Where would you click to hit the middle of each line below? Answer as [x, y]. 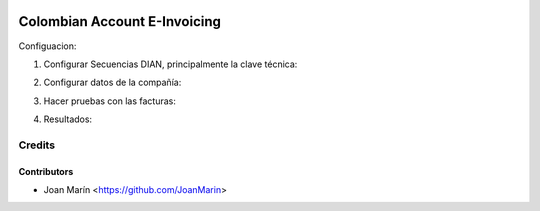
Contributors [46, 171]
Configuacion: [47, 46]
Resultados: [68, 119]
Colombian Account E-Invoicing [120, 21]
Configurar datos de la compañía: [112, 82]
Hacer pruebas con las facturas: [110, 101]
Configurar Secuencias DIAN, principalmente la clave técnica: [170, 64]
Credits [36, 145]
